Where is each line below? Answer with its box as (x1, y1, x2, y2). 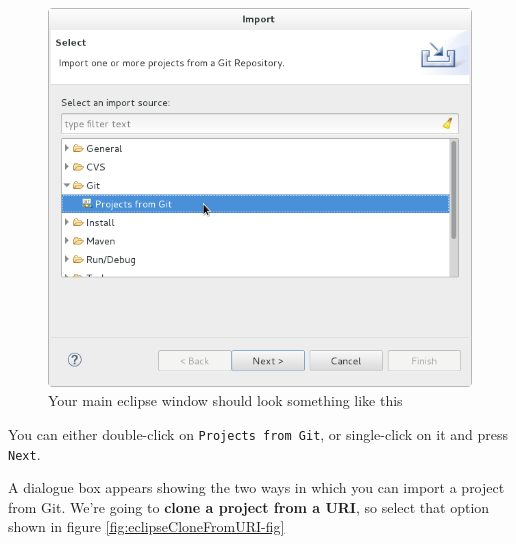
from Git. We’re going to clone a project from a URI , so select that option (8, 496, 490, 517)
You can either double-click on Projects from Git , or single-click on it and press (8, 423, 509, 444)
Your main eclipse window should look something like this (48, 390, 403, 411)
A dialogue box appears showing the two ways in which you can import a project (8, 477, 505, 498)
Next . (8, 443, 41, 464)
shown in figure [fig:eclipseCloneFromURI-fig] (8, 516, 285, 537)
